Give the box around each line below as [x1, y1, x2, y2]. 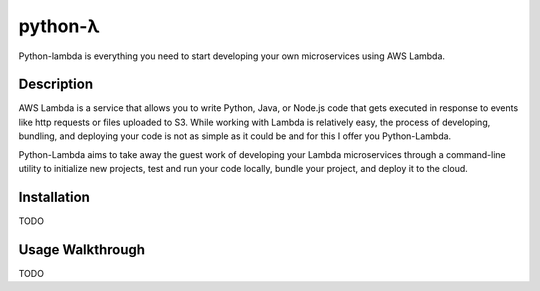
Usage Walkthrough [18, 241, 145, 258]
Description [18, 76, 94, 93]
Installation [18, 188, 90, 205]
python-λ [18, 15, 100, 37]
